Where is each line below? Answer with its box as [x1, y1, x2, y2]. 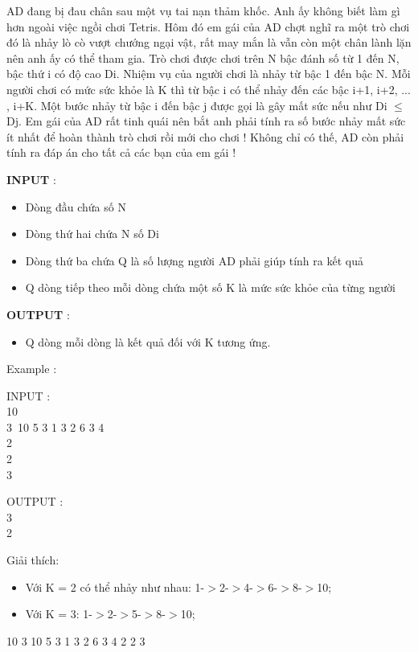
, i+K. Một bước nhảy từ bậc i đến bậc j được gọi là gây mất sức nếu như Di [6, 96, 387, 113]
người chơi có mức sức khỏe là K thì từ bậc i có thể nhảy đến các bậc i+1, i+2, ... [6, 80, 411, 97]
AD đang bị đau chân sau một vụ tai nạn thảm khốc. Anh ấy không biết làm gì [6, 2, 400, 18]
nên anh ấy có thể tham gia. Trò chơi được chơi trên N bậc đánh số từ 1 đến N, [6, 49, 400, 66]
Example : [6, 360, 57, 377]
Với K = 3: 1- [25, 605, 93, 622]
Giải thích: [6, 552, 59, 568]
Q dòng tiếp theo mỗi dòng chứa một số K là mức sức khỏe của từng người [25, 279, 395, 296]
